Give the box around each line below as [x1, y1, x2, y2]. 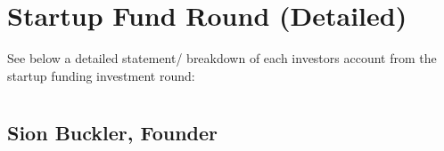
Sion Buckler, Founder [7, 118, 218, 146]
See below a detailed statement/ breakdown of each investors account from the [7, 49, 437, 68]
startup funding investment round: [7, 66, 195, 84]
